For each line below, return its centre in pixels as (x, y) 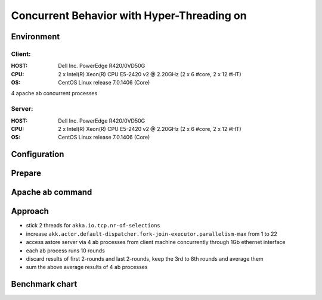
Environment (35, 37)
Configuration (38, 154)
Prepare (26, 174)
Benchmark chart (44, 284)
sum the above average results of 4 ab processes (87, 267)
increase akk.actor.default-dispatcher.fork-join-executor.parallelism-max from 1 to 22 (151, 234)
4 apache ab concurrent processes (54, 93)
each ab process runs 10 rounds (66, 251)
